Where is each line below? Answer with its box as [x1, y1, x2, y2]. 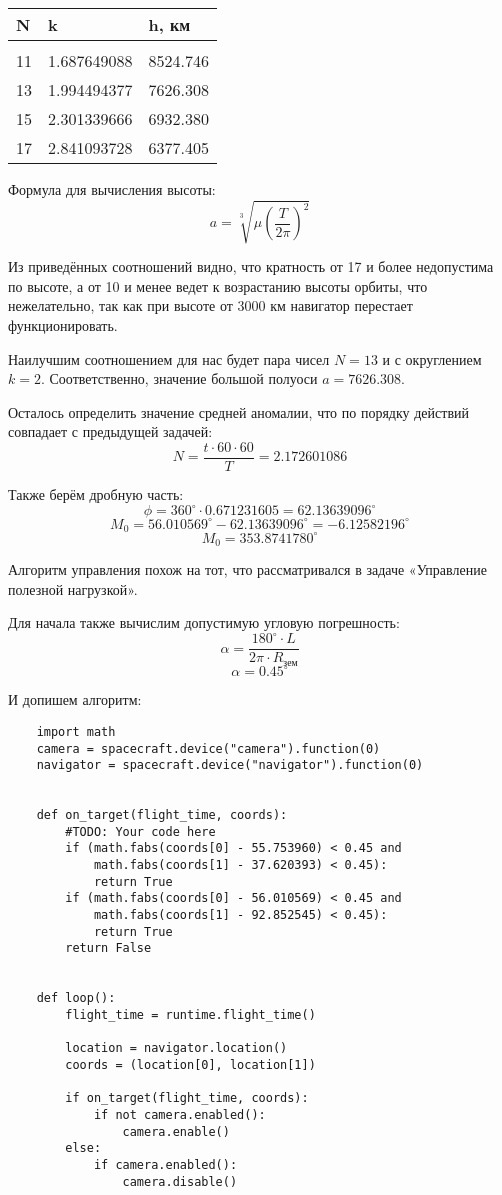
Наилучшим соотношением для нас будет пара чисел [8, 348, 330, 369]
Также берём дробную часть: [8, 483, 184, 504]
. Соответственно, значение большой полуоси [40, 368, 318, 389]
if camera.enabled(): [93, 1157, 238, 1172]
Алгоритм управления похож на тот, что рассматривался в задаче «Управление [8, 558, 487, 579]
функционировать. [8, 314, 118, 335]
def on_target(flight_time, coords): [36, 808, 288, 823]
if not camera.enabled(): [93, 1107, 266, 1122]
